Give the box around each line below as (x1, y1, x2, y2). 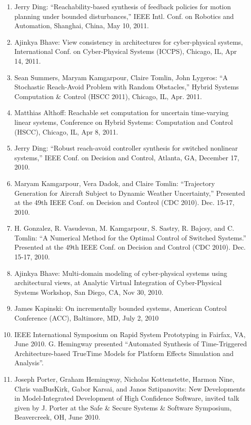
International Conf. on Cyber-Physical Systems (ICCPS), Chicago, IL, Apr (14, 46, 237, 56)
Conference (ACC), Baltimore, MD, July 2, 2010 (14, 313, 159, 323)
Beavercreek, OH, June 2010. (14, 412, 100, 422)
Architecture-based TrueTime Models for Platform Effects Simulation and (14, 348, 234, 358)
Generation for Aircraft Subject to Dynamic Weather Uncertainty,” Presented (14, 187, 245, 198)
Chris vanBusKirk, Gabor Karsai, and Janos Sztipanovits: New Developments (14, 383, 245, 393)
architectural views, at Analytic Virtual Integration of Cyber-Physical (14, 277, 222, 288)
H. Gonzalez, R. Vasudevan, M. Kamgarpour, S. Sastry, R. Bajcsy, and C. (14, 223, 235, 233)
